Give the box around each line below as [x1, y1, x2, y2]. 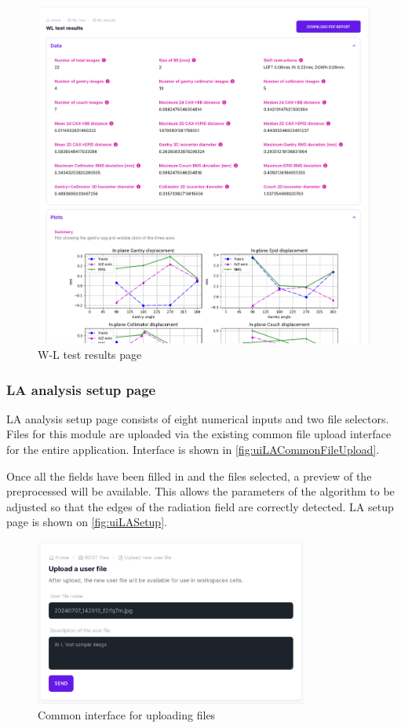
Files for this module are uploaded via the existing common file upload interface [6, 426, 392, 442]
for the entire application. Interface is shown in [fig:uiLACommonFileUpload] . [6, 441, 380, 458]
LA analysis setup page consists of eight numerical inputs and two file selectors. [6, 410, 389, 426]
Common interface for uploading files [38, 706, 216, 723]
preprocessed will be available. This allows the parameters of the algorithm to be [6, 483, 395, 499]
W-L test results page [38, 346, 142, 363]
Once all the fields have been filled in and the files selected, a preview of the [6, 467, 372, 484]
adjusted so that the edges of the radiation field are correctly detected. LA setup [6, 498, 394, 514]
